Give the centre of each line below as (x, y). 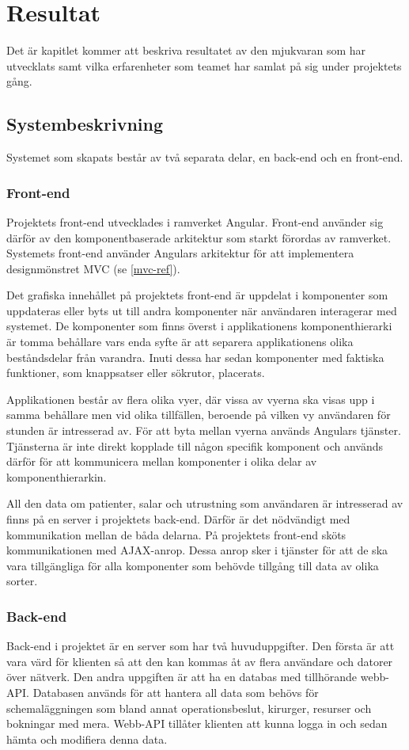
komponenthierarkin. (57, 476)
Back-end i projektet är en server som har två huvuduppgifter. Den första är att (201, 646)
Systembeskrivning (85, 124)
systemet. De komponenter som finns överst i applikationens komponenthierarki (199, 326)
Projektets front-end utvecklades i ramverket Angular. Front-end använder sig (195, 221)
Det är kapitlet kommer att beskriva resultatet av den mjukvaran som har (186, 50)
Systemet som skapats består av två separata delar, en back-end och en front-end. (205, 157)
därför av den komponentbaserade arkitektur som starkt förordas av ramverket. (199, 237)
